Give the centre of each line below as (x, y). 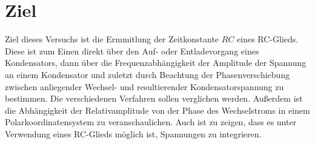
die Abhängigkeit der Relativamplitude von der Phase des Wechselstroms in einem (157, 110)
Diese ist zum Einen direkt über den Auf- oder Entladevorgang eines (132, 51)
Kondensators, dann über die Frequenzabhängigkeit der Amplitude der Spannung (156, 63)
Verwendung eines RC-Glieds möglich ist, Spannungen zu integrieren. (133, 133)
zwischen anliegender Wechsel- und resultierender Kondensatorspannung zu (144, 86)
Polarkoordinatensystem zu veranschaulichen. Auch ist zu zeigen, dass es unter (151, 122)
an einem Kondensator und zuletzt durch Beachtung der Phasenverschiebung (148, 74)
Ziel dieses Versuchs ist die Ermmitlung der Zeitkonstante (112, 39)
